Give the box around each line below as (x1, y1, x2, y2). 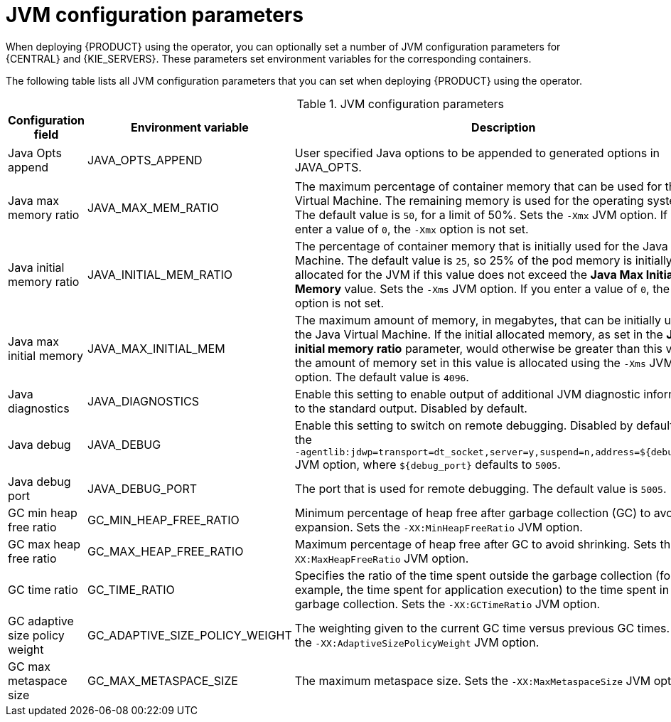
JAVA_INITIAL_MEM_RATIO (87, 267, 233, 282)
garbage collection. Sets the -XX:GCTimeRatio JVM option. (294, 596, 600, 611)
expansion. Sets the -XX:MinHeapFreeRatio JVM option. (294, 519, 583, 534)
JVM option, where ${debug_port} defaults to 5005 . (294, 457, 561, 472)
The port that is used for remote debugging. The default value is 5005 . (294, 481, 667, 496)
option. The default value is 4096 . (294, 369, 469, 384)
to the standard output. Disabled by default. (294, 400, 527, 415)
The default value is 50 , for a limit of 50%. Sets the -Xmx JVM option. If (294, 207, 667, 222)
